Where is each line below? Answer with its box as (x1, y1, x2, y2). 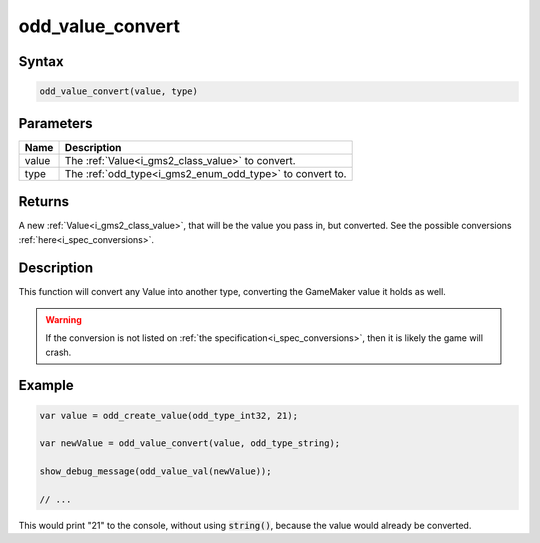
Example (18, 377, 74, 394)
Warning (45, 313, 82, 325)
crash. (45, 346, 72, 358)
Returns (18, 193, 70, 210)
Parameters (18, 115, 93, 132)
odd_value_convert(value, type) (39, 86, 199, 97)
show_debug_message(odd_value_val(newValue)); (39, 466, 272, 477)
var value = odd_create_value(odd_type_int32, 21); (39, 410, 299, 421)
